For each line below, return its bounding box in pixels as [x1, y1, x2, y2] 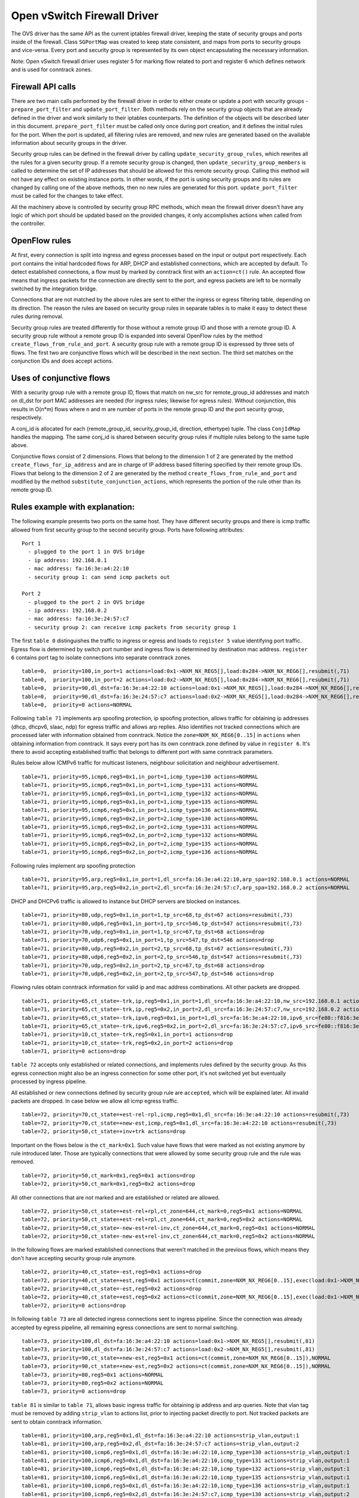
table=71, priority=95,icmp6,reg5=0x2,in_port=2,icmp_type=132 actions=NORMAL [22, 832, 258, 839]
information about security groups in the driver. [11, 139, 128, 146]
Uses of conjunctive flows [11, 373, 111, 383]
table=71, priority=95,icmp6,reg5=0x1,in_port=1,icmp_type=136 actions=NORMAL [22, 807, 258, 814]
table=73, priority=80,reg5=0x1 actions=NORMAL [22, 1371, 164, 1378]
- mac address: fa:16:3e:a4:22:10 [28, 565, 129, 572]
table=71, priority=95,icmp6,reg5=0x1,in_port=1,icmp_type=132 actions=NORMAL [22, 790, 258, 797]
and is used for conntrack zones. [11, 66, 93, 73]
